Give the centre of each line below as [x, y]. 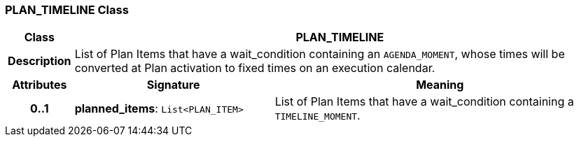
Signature [173, 85]
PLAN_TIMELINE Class [67, 10]
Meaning [440, 85]
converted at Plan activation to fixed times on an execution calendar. [255, 68]
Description [40, 61]
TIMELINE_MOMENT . [318, 116]
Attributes [40, 85]
